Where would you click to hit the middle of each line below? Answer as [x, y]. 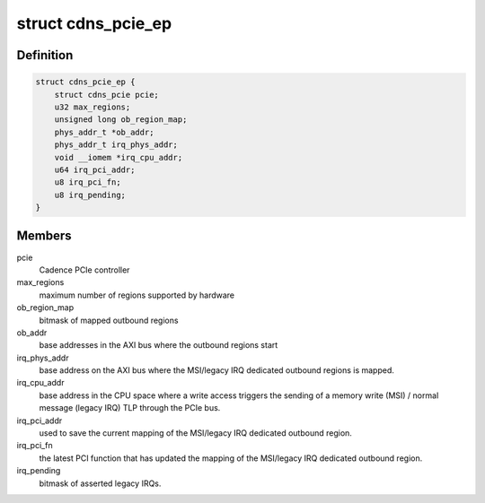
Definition [45, 55]
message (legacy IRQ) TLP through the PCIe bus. [130, 408]
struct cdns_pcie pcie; [106, 95]
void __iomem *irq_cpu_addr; [119, 157]
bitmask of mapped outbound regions [109, 320]
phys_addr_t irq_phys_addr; [116, 145]
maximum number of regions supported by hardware [137, 295]
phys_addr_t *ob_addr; [104, 132]
